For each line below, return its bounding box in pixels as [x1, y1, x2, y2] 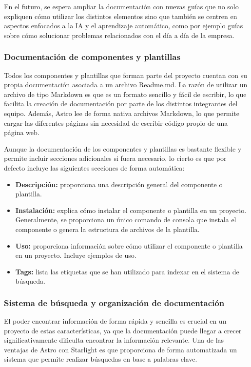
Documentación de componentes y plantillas [4, 51, 180, 63]
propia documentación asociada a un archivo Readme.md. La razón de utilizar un [4, 79, 248, 90]
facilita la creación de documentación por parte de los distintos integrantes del [4, 98, 238, 109]
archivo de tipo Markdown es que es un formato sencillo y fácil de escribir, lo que [4, 89, 247, 99]
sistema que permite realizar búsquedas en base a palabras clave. [4, 354, 197, 364]
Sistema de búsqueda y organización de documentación [4, 296, 225, 309]
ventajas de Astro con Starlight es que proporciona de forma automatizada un [4, 344, 237, 354]
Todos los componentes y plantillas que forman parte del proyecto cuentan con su [4, 70, 248, 80]
